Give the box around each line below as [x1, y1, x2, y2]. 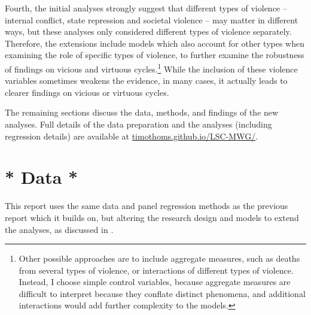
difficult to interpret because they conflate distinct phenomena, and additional [19, 287, 306, 299]
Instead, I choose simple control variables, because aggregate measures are [19, 275, 291, 288]
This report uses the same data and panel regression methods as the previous [5, 199, 288, 212]
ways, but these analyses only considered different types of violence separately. [5, 25, 292, 38]
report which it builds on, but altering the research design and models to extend [5, 211, 299, 223]
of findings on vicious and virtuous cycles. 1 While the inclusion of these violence [5, 60, 298, 75]
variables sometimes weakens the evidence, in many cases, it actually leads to [5, 74, 288, 87]
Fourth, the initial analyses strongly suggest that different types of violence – [5, 2, 287, 14]
